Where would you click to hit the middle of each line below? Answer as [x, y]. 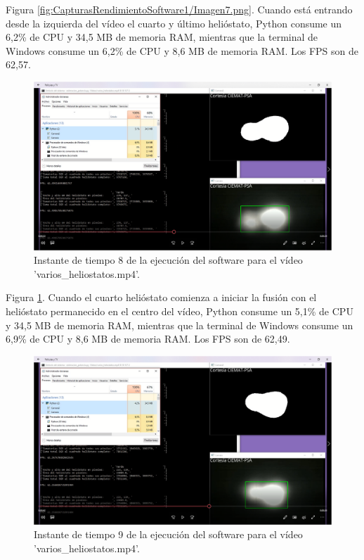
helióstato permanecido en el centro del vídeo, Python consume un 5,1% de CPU [180, 311]
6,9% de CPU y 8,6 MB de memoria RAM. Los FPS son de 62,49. [148, 339]
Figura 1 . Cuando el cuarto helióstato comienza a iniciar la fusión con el [161, 297]
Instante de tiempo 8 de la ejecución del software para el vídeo [168, 260]
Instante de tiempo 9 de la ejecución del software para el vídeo [168, 534]
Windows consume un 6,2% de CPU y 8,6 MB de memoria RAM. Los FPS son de [182, 50]
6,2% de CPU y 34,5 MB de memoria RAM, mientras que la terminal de [162, 37]
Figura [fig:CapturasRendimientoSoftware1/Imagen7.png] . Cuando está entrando [179, 9]
